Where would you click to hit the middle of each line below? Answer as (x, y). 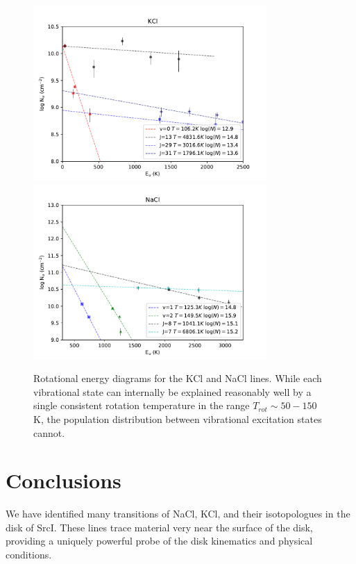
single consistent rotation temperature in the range (142, 405)
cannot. (49, 432)
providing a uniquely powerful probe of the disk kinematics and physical (159, 541)
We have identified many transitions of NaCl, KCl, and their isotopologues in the (178, 514)
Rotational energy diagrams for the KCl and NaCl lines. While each (178, 378)
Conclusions (63, 480)
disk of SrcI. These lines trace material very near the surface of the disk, (159, 527)
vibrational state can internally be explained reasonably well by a (172, 391)
